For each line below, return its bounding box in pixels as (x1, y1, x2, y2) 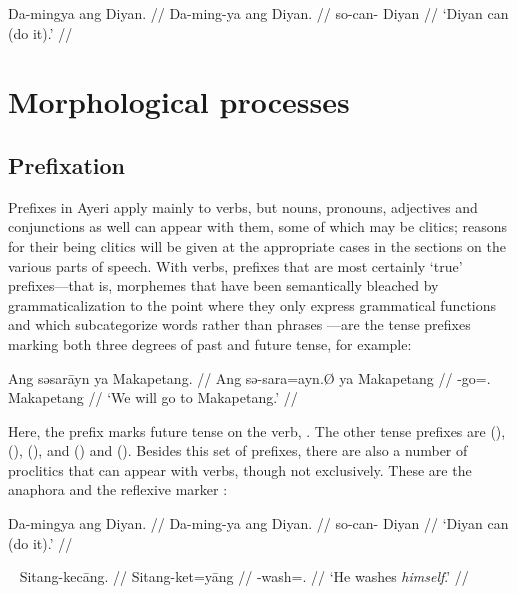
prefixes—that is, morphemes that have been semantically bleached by (8, 275, 439, 296)
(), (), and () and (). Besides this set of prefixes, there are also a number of (8, 440, 468, 461)
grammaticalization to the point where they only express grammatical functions (8, 294, 497, 315)
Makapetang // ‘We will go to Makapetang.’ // (8, 387, 298, 408)
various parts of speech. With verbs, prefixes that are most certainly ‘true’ (8, 255, 463, 276)
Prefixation (8, 149, 126, 180)
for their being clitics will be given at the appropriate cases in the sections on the (8, 235, 506, 256)
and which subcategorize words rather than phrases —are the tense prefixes (8, 314, 471, 335)
